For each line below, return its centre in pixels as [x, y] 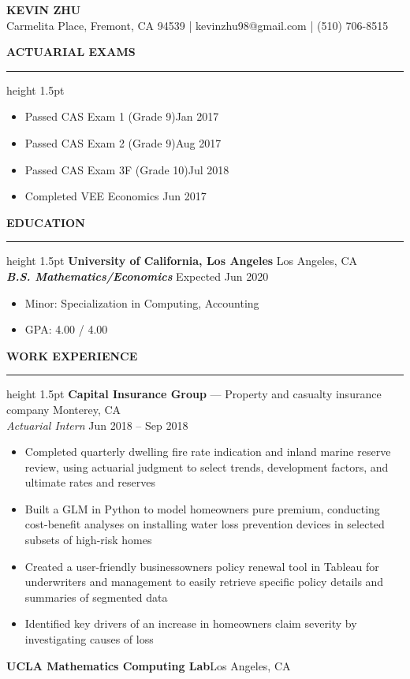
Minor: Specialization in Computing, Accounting [142, 302]
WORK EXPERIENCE [72, 355]
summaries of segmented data [96, 597]
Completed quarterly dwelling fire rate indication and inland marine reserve [208, 451]
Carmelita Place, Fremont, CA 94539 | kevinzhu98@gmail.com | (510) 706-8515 [198, 25]
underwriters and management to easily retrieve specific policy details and [204, 582]
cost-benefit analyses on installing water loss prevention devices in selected [205, 524]
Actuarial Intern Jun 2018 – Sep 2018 [97, 425]
